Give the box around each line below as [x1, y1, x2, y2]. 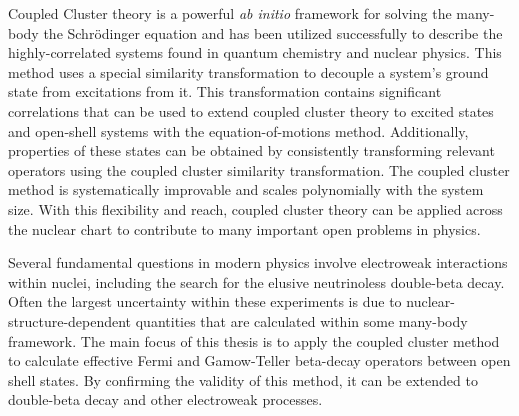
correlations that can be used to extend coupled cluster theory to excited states [8, 100, 494, 121]
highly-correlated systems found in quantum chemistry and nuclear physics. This [8, 42, 502, 63]
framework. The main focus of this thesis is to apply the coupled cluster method [8, 330, 500, 351]
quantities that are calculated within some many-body [135, 310, 468, 331]
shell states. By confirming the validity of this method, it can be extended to [8, 369, 478, 390]
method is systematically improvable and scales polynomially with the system [8, 179, 484, 200]
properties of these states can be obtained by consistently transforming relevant [8, 140, 495, 161]
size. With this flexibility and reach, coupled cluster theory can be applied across [8, 198, 503, 219]
